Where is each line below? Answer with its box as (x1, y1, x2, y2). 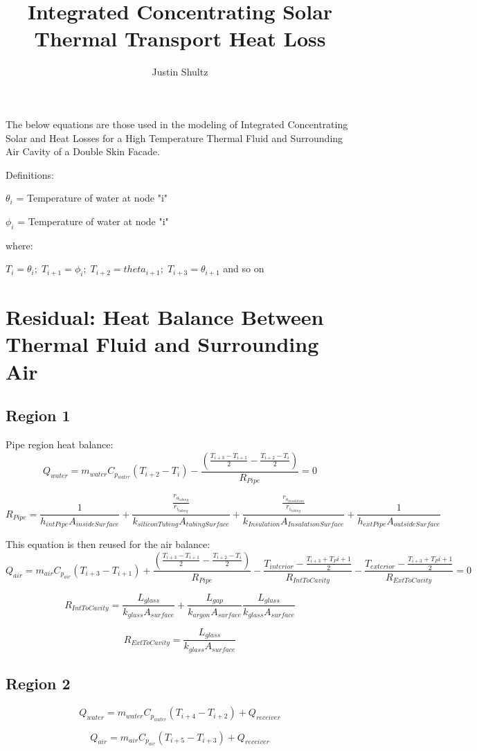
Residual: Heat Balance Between (6, 303, 324, 331)
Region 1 (6, 405, 71, 426)
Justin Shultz (152, 64, 208, 79)
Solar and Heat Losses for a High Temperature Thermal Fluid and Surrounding (6, 130, 343, 145)
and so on (223, 261, 264, 276)
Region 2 (6, 673, 71, 694)
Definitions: (6, 167, 54, 182)
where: (6, 238, 33, 252)
